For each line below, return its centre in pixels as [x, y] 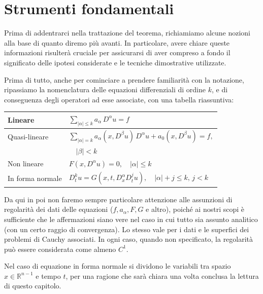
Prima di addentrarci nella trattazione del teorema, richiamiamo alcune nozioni [127, 33]
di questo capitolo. [33, 286]
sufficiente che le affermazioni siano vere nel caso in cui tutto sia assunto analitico [131, 219]
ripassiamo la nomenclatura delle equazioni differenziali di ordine [105, 89]
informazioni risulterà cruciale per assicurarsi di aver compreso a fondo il [117, 52]
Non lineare [26, 163]
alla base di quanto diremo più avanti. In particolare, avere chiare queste [117, 42]
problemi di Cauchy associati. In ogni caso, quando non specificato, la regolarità [129, 239]
